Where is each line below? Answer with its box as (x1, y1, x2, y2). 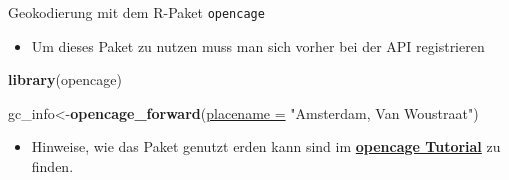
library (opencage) (8, 69, 122, 90)
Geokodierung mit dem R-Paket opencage (8, 2, 265, 22)
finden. (31, 156, 74, 177)
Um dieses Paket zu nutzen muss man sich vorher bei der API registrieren (31, 35, 485, 56)
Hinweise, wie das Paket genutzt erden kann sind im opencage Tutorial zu (31, 136, 501, 157)
